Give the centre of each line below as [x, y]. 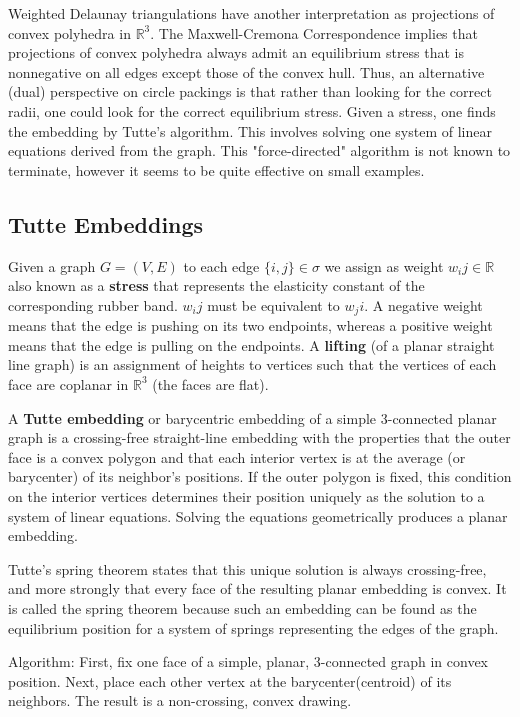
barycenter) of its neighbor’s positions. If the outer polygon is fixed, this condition [260, 476]
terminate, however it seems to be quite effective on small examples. [216, 169]
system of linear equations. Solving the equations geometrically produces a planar [258, 515]
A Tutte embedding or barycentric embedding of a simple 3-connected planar [252, 417]
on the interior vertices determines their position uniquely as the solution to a [246, 495]
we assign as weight [384, 265]
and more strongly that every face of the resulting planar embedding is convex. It [257, 588]
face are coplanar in [68, 383]
